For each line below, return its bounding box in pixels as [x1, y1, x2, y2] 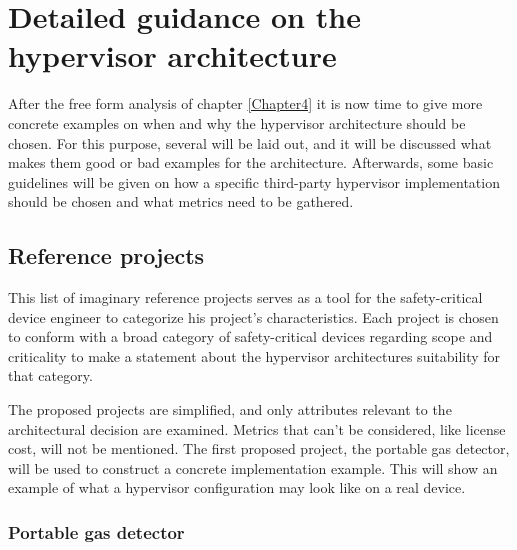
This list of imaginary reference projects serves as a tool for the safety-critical [8, 287, 483, 308]
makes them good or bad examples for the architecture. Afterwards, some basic [8, 152, 494, 173]
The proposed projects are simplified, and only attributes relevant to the [8, 399, 452, 420]
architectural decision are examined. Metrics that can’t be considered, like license [8, 418, 506, 439]
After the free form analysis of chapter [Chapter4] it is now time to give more [8, 93, 483, 114]
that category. [8, 365, 93, 386]
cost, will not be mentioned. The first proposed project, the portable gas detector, [8, 438, 510, 459]
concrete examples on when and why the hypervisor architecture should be [8, 112, 466, 133]
